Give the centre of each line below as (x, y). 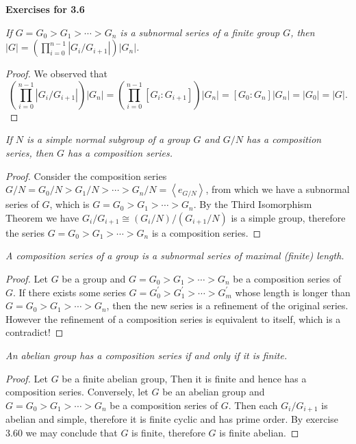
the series (25, 232)
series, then (29, 152)
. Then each (253, 405)
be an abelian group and (214, 392)
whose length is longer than (293, 292)
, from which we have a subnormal (278, 189)
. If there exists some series (69, 292)
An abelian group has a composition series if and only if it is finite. (147, 355)
